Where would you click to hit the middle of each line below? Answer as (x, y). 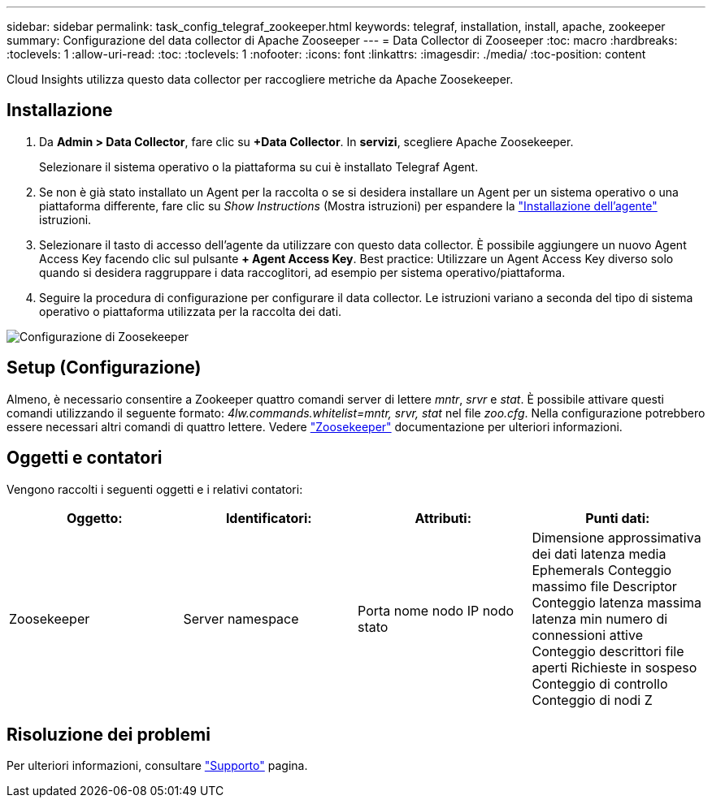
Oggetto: (94, 518)
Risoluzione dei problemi (109, 734)
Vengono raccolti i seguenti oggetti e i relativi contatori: (155, 489)
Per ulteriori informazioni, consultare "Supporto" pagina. (157, 766)
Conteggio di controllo (600, 683)
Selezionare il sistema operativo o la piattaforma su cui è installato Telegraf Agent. (259, 166)
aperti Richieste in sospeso (614, 667)
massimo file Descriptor (604, 586)
